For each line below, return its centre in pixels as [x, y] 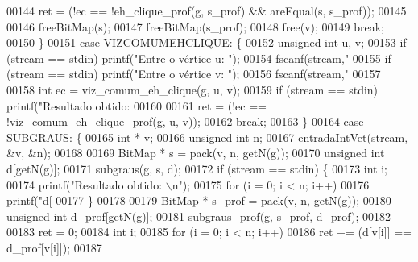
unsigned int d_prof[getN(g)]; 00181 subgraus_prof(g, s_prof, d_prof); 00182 [199, 216]
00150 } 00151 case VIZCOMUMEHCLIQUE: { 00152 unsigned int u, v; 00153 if [207, 42]
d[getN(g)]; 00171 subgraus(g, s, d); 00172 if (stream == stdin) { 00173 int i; [197, 168]
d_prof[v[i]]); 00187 [54, 247]
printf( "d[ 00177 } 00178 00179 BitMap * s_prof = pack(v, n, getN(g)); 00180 [199, 200]
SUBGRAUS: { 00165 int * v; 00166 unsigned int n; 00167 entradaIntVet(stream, [207, 137]
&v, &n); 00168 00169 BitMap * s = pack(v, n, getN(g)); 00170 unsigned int [196, 153]
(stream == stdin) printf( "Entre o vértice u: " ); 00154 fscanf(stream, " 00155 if [199, 58]
